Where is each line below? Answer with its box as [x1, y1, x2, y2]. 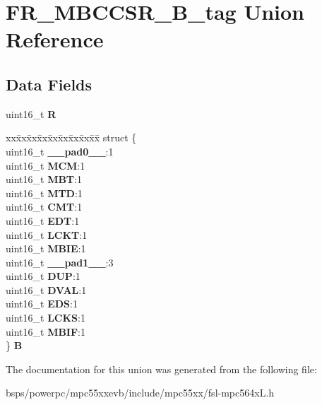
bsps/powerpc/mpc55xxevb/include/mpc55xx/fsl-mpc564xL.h [6, 385, 275, 400]
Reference [6, 25, 104, 54]
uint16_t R [6, 106, 56, 121]
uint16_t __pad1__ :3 [6, 254, 114, 269]
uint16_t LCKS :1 [6, 310, 85, 325]
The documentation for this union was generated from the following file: [6, 361, 317, 376]
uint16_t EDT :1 [6, 213, 80, 228]
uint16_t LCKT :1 [6, 227, 88, 242]
